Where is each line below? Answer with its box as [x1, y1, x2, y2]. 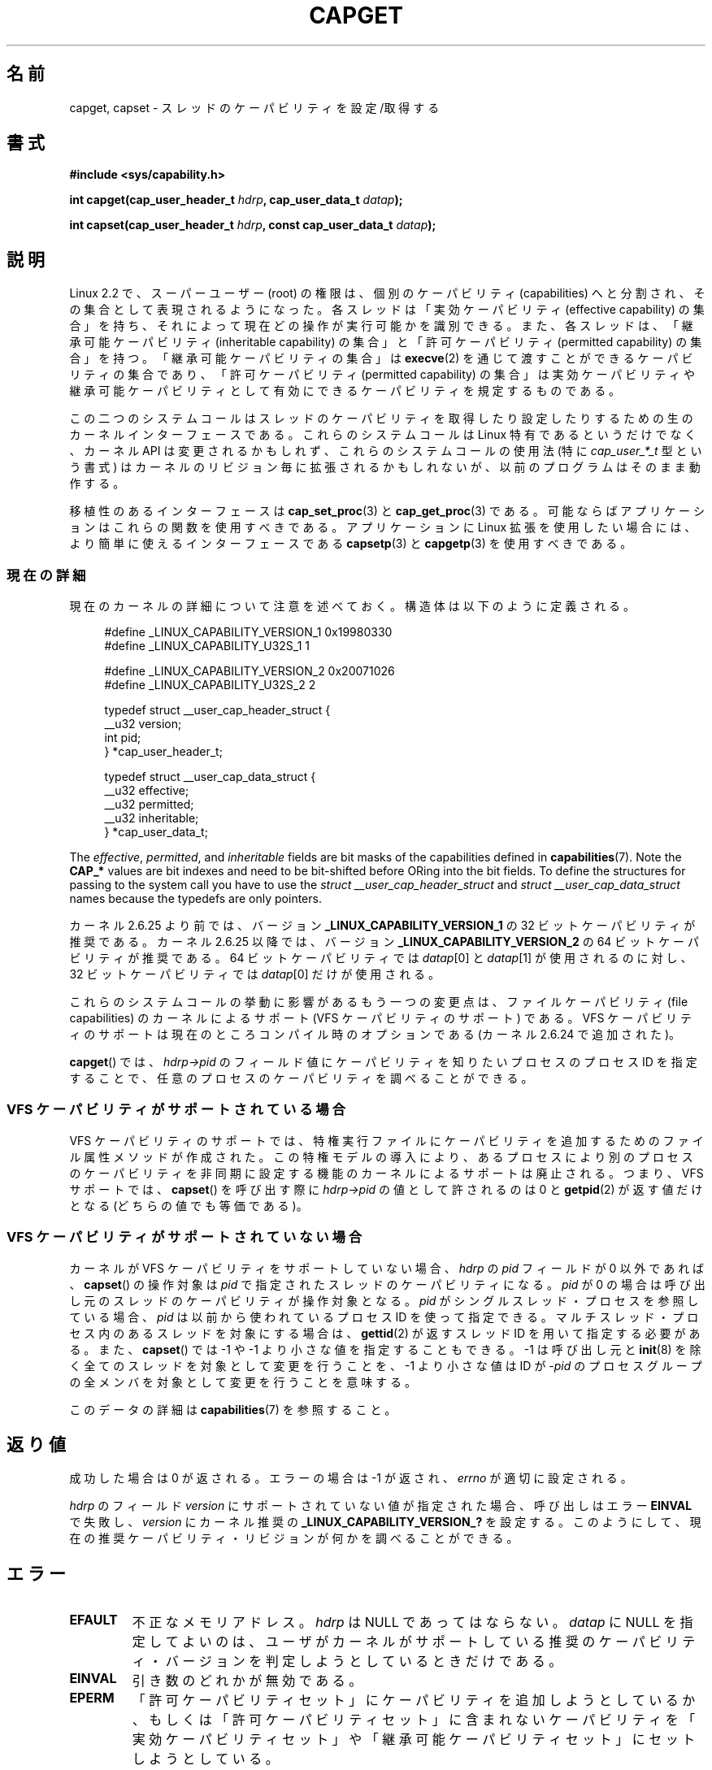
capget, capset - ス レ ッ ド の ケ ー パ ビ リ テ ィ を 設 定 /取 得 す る [69, 100, 440, 115]
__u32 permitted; [104, 797, 194, 812]
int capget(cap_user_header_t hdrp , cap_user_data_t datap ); [69, 193, 403, 207]
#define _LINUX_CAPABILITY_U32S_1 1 [104, 639, 310, 653]
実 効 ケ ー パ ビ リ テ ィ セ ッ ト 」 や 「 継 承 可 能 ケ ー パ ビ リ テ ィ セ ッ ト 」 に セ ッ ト [132, 1731, 696, 1748]
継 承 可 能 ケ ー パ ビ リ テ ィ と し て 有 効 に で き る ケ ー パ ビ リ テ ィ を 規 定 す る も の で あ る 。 [69, 384, 621, 398]
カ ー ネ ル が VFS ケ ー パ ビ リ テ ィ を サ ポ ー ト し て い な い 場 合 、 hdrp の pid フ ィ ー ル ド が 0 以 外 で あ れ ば [69, 1260, 705, 1275]
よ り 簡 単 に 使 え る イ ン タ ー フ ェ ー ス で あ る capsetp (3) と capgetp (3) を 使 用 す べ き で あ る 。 [69, 536, 632, 551]
